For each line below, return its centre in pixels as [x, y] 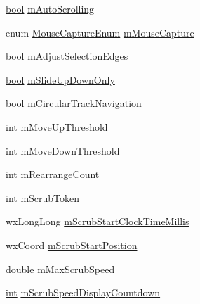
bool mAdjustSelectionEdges [67, 56]
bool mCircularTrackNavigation [74, 103]
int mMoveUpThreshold [57, 126]
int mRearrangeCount [53, 174]
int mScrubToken [43, 197]
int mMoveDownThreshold [63, 150]
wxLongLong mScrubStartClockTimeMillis [98, 221]
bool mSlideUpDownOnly [60, 79]
